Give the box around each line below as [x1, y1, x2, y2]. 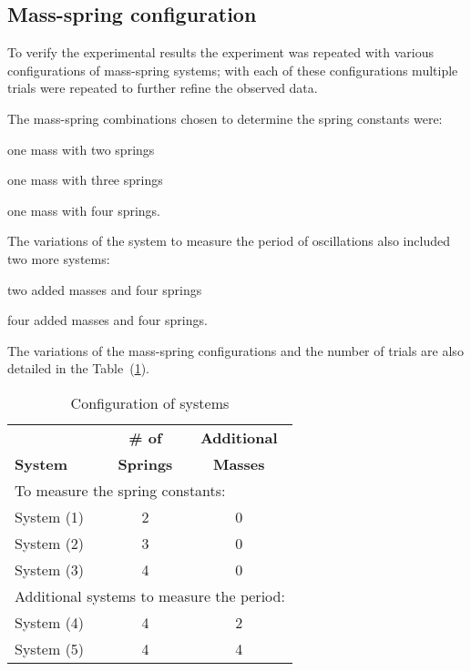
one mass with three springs [7, 170, 163, 189]
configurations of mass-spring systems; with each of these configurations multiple [7, 60, 458, 79]
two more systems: [7, 249, 110, 268]
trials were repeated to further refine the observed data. [7, 78, 318, 97]
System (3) [15, 558, 85, 580]
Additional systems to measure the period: [15, 585, 285, 606]
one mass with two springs [7, 139, 155, 158]
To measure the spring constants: [15, 479, 226, 501]
